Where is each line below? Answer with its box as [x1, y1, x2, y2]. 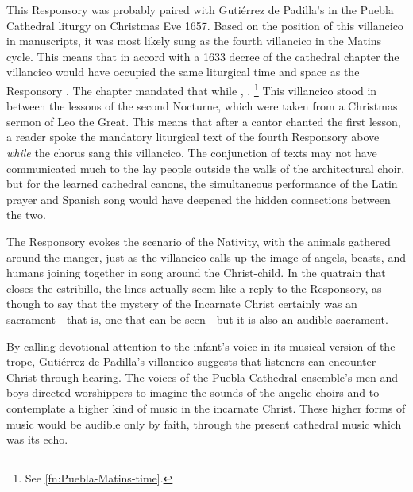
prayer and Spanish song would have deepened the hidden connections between [6, 190, 391, 207]
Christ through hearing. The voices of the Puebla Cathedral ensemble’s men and [6, 368, 398, 385]
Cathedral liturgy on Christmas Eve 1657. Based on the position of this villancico [6, 17, 403, 33]
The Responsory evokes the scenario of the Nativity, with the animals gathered [6, 233, 391, 249]
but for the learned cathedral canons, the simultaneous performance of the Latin [6, 175, 398, 192]
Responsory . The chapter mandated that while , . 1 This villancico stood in [6, 79, 377, 98]
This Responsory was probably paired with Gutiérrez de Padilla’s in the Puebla [6, 2, 394, 17]
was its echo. [6, 431, 68, 448]
